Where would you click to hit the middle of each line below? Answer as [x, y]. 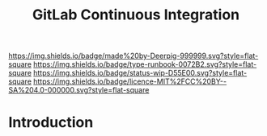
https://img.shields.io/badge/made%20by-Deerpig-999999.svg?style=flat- [133, 56]
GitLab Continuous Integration [136, 15]
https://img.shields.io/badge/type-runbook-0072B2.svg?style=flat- [145, 64]
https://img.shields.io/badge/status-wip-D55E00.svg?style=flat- [140, 73]
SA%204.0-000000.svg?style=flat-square [79, 90]
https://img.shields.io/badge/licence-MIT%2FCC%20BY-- [130, 81]
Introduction [51, 123]
